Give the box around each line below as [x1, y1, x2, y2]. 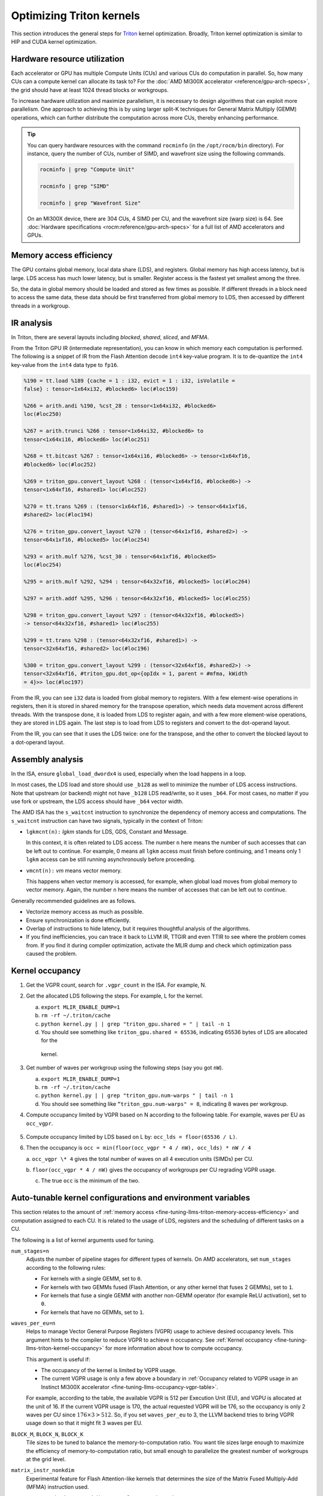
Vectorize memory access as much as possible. [26, 908, 144, 916]
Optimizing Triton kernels [11, 9, 141, 22]
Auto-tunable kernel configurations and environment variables [11, 1193, 251, 1203]
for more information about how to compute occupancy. [105, 1345, 243, 1352]
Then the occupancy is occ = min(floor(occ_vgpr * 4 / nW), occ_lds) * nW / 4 [26, 1144, 251, 1151]
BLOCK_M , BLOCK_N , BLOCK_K [11, 1430, 84, 1437]
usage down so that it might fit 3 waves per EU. [26, 1419, 143, 1427]
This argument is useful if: [26, 1355, 90, 1363]
